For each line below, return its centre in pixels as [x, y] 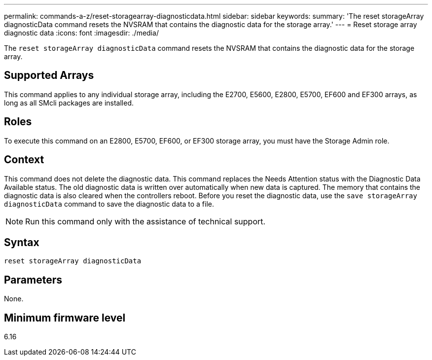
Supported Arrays [49, 75]
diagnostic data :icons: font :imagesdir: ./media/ [81, 33]
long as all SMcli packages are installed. [69, 103]
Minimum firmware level [65, 318]
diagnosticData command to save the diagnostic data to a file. [109, 204]
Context [24, 160]
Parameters [33, 280]
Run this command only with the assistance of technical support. [145, 221]
